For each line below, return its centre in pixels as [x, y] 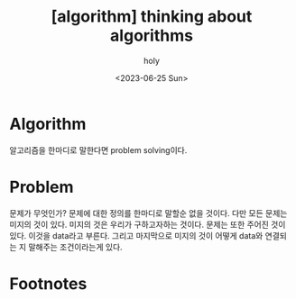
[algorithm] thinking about [152, 17]
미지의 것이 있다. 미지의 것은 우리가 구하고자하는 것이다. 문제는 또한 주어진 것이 [148, 224]
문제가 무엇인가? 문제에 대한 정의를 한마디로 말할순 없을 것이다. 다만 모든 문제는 [148, 213]
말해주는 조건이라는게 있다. [76, 247]
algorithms [152, 36]
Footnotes [48, 283]
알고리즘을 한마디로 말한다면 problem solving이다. [98, 149]
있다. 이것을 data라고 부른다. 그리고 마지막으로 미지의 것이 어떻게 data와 [136, 235]
